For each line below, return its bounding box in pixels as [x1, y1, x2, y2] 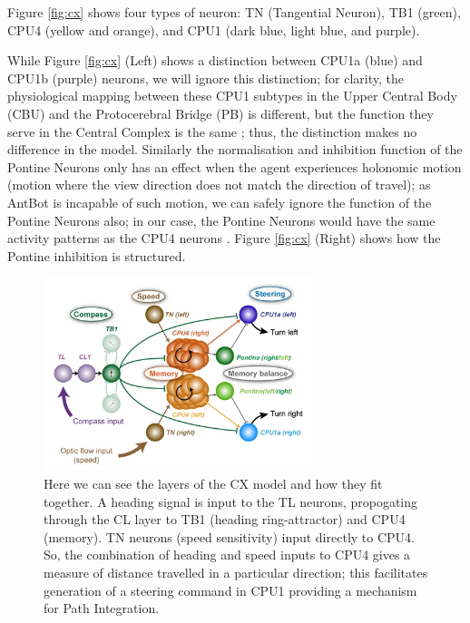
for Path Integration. [44, 599, 160, 618]
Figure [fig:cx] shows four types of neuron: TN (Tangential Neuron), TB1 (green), [7, 3, 461, 21]
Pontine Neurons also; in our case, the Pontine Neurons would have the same [7, 210, 436, 229]
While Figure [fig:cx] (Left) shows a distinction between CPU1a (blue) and [7, 51, 423, 70]
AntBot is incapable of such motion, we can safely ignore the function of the [7, 192, 432, 211]
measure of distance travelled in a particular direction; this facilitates [44, 562, 428, 581]
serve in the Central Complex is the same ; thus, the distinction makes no [7, 122, 417, 141]
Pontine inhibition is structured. [7, 246, 186, 265]
